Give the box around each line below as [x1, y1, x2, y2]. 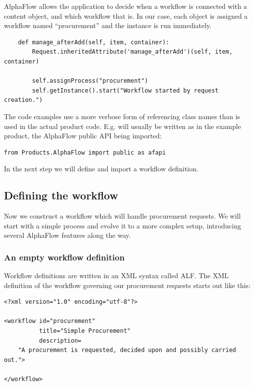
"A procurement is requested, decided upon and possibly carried [18, 347, 236, 354]
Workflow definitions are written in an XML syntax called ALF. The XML [4, 270, 229, 281]
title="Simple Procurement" [39, 327, 131, 335]
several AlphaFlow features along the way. [4, 230, 131, 240]
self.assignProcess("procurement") [32, 77, 148, 85]
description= [39, 337, 82, 344]
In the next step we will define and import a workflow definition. [4, 163, 198, 174]
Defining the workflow [4, 188, 118, 203]
